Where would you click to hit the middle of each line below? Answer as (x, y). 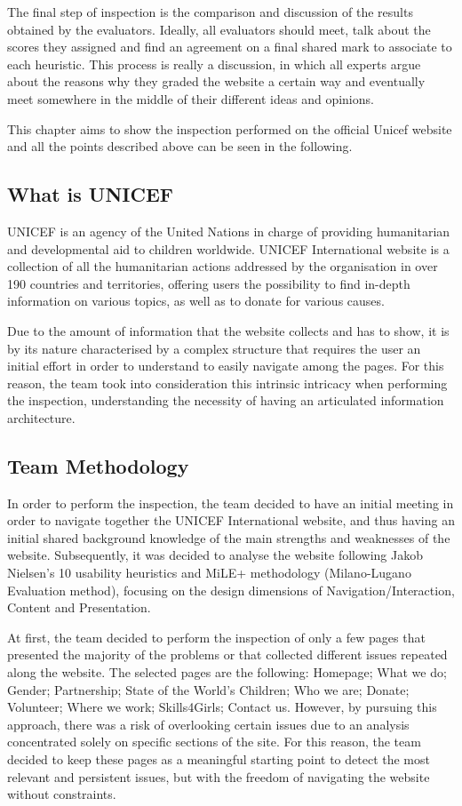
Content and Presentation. (79, 607)
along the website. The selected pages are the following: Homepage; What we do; (227, 672)
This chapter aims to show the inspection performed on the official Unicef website (230, 128)
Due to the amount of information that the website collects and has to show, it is (228, 330)
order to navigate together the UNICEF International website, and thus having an (231, 520)
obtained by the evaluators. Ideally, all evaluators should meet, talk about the (219, 29)
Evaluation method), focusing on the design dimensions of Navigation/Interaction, (231, 590)
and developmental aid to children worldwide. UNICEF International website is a (228, 248)
